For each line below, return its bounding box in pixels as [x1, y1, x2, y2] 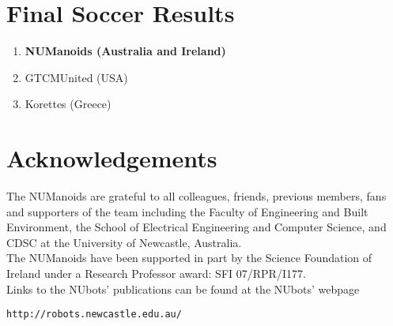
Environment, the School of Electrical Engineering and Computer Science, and [6, 219, 387, 235]
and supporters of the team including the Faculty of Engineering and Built [6, 203, 368, 219]
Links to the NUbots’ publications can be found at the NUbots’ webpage [6, 280, 360, 297]
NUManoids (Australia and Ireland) [25, 43, 226, 59]
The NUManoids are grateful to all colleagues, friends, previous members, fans [6, 188, 387, 204]
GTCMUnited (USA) [25, 69, 128, 85]
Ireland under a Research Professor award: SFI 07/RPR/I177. [6, 265, 306, 281]
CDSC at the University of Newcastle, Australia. [6, 234, 242, 250]
